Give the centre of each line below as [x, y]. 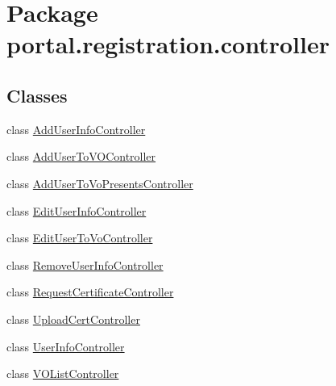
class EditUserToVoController [80, 238]
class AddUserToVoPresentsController [100, 183]
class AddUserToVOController [81, 156]
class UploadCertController [73, 319]
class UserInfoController [66, 346]
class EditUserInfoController [77, 210]
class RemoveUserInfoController [85, 264]
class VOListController [63, 373]
